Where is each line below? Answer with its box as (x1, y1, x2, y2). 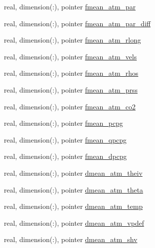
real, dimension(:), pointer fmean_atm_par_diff (4, 18, 151, 28)
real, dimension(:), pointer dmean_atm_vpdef (4, 217, 144, 228)
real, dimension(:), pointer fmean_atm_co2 (4, 101, 136, 111)
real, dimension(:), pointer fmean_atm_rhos (4, 68, 139, 78)
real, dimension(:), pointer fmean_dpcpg (4, 151, 127, 161)
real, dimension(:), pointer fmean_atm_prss (4, 84, 138, 95)
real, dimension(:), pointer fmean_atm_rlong (4, 35, 141, 45)
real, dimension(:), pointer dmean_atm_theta (4, 184, 143, 195)
